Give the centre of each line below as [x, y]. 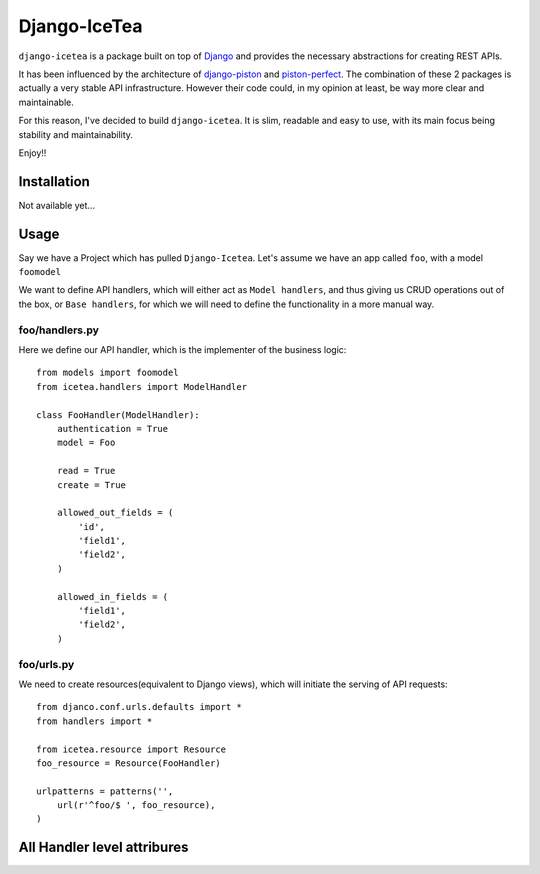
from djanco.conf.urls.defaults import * [139, 707]
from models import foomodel [107, 373]
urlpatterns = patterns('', [105, 791]
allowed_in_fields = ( [112, 596]
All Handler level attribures [103, 847]
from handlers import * [94, 721]
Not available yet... [56, 205]
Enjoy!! [32, 152]
